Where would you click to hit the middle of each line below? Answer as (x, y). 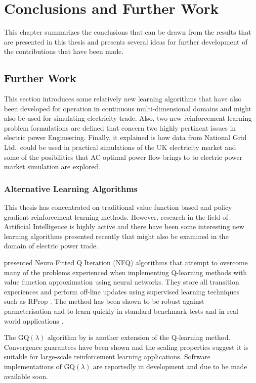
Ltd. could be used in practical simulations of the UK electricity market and (120, 147)
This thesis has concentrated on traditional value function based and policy (118, 207)
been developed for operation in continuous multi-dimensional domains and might (128, 108)
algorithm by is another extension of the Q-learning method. (139, 337)
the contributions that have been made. (64, 51)
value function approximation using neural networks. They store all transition (122, 282)
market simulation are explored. (52, 167)
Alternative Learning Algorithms (71, 188)
